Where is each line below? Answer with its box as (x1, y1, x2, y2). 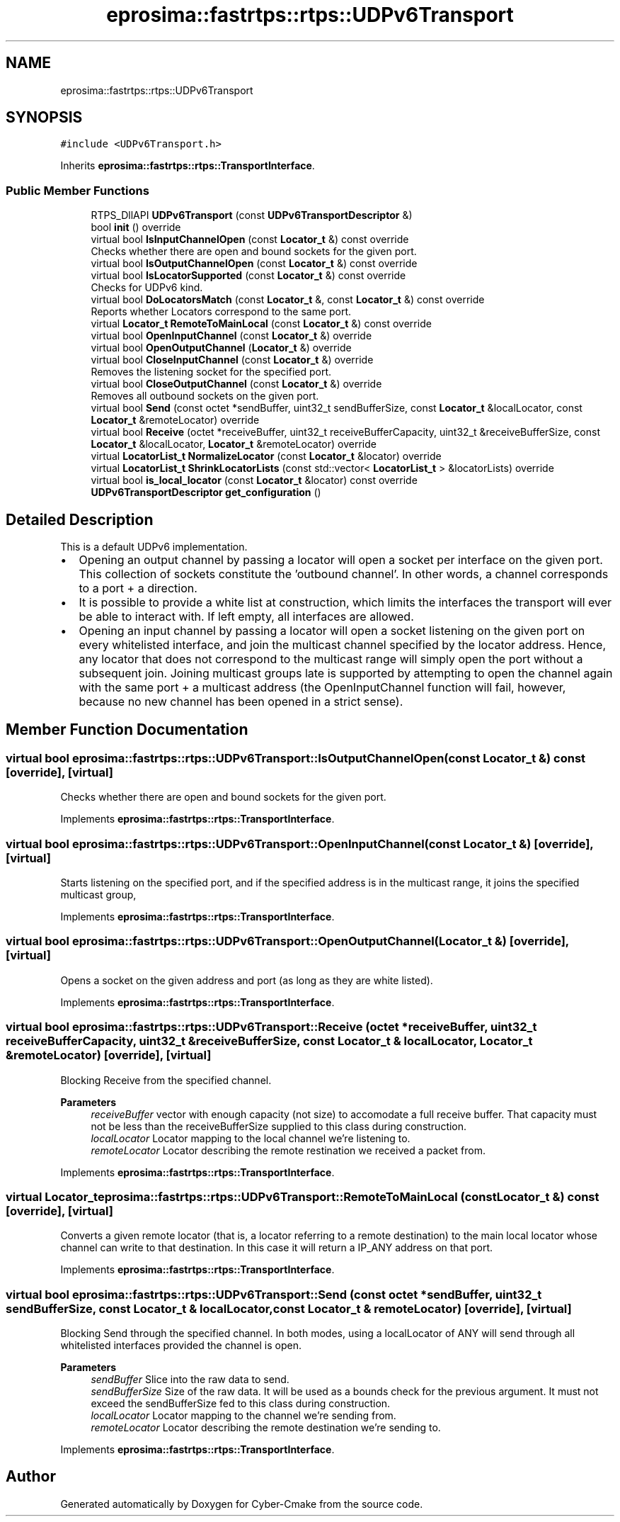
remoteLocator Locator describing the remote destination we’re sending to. (91, 1421, 441, 1433)
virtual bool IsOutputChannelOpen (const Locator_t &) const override (91, 257, 418, 270)
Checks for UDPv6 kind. (91, 281, 203, 294)
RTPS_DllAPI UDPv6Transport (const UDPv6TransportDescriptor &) (91, 209, 413, 222)
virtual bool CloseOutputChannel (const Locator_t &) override (91, 378, 382, 390)
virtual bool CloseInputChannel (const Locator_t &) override (91, 354, 374, 366)
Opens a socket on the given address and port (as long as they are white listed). (60, 974, 433, 986)
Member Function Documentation (6, 721, 248, 739)
